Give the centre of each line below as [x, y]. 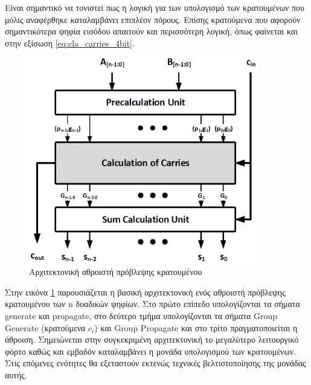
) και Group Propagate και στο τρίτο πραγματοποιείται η [196, 327]
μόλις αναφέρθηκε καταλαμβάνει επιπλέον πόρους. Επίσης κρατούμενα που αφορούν [153, 19]
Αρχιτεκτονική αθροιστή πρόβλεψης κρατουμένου [116, 272]
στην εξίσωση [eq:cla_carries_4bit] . [70, 43]
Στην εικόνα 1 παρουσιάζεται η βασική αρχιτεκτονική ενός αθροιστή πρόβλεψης [145, 292]
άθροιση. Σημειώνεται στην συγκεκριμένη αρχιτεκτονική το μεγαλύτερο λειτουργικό [152, 339]
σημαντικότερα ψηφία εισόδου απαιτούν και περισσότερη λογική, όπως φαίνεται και [151, 31]
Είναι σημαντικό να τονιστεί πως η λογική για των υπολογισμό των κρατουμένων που [155, 7]
